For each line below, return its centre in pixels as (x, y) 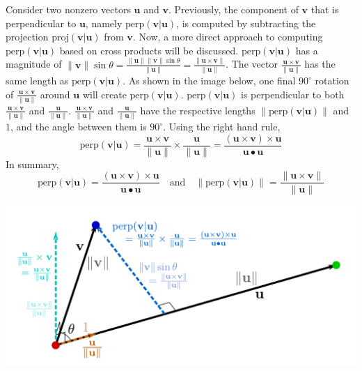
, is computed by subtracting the (246, 23)
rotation (332, 80)
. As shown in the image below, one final (209, 80)
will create (104, 94)
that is (325, 9)
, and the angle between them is (79, 127)
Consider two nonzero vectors (68, 9)
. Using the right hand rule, (222, 127)
